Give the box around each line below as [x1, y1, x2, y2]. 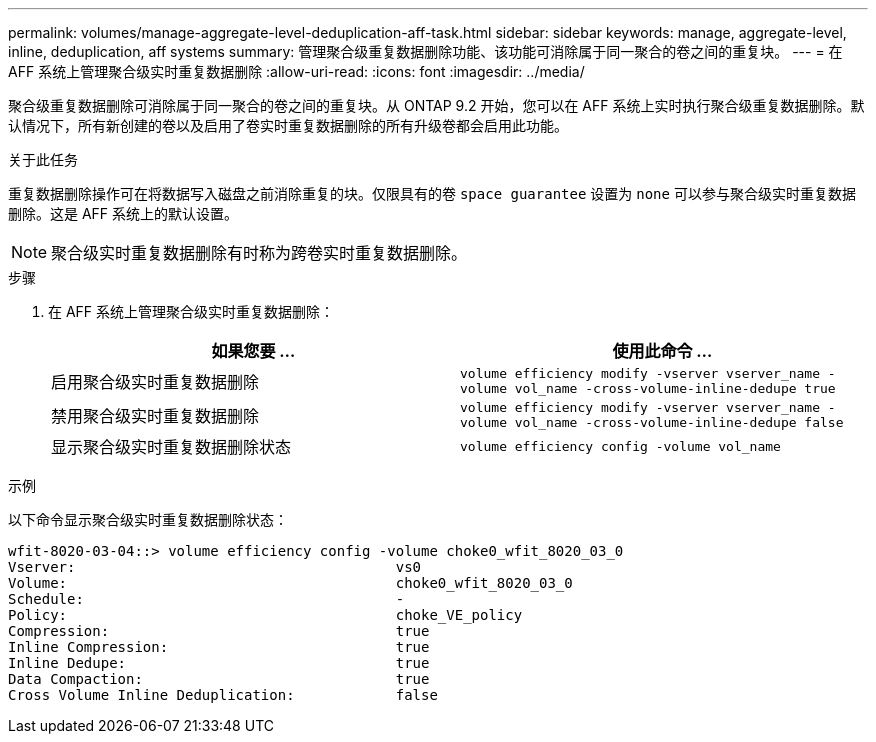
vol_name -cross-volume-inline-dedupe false [514, 415, 844, 430]
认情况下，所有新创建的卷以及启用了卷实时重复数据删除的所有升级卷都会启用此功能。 [8, 117, 568, 134]
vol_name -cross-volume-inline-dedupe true [514, 381, 836, 396]
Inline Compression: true [8, 639, 430, 655]
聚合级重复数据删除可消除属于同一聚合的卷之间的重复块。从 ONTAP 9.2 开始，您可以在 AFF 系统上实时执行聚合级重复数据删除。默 [8, 97, 865, 114]
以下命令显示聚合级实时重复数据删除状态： [8, 511, 288, 528]
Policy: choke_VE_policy [8, 607, 523, 623]
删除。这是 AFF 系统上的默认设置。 [8, 205, 239, 222]
